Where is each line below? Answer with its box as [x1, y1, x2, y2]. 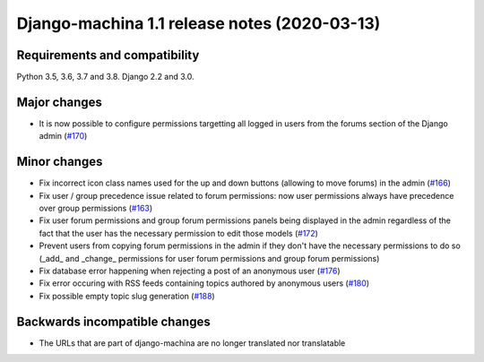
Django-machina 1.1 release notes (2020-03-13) [16, 13, 381, 33]
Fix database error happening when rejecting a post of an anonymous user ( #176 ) [39, 265, 341, 276]
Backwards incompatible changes [16, 314, 211, 329]
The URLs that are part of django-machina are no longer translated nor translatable [39, 337, 346, 349]
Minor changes [16, 154, 103, 169]
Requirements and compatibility [16, 47, 200, 63]
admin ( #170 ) [39, 131, 88, 142]
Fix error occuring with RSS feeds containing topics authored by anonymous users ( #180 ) [39, 278, 370, 289]
